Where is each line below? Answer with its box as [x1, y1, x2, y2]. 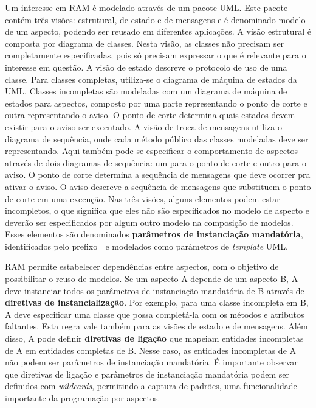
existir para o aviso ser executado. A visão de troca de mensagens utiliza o [5, 120, 282, 133]
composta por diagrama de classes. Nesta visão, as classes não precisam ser [5, 37, 284, 49]
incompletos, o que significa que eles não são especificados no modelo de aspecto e [5, 204, 309, 217]
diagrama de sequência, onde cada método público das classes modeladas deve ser [5, 132, 309, 145]
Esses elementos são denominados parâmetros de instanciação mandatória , [5, 228, 303, 241]
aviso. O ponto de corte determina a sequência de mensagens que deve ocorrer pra [5, 168, 311, 181]
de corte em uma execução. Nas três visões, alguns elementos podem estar [5, 192, 280, 205]
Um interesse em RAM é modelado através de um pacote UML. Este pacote [5, 1, 288, 13]
